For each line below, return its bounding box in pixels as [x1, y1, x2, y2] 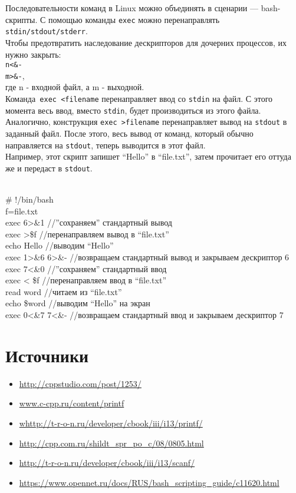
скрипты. [5, 13, 38, 25]
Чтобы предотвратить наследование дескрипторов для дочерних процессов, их [5, 36, 287, 48]
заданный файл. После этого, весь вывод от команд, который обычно [5, 127, 254, 139]
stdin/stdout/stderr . [5, 25, 88, 37]
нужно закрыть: [5, 48, 61, 60]
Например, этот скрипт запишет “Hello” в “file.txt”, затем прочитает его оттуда [5, 150, 291, 163]
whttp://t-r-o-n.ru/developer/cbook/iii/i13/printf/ [19, 416, 203, 429]
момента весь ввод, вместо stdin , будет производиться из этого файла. [5, 104, 261, 116]
